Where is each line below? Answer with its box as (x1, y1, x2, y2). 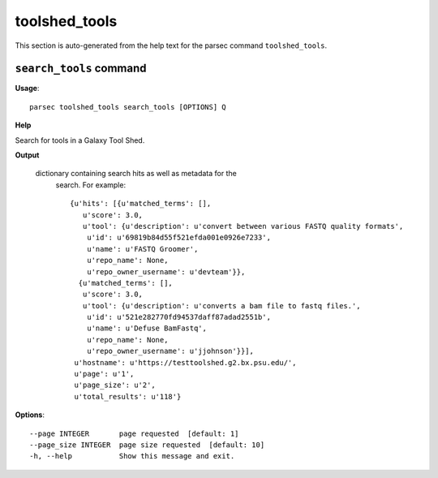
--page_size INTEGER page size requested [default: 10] (29, 441, 265, 450)
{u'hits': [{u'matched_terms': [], (70, 199, 212, 209)
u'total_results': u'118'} (74, 392, 182, 401)
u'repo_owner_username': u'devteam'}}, (86, 267, 246, 276)
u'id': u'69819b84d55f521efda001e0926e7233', (86, 233, 272, 243)
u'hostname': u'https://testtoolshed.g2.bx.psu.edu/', (74, 358, 297, 367)
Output (15, 150, 40, 160)
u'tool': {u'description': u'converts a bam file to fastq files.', (82, 301, 361, 310)
